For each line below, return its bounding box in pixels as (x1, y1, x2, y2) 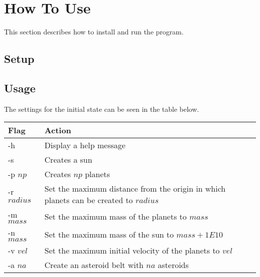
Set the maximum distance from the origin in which (44, 183, 226, 195)
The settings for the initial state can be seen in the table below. (4, 103, 199, 114)
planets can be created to (44, 194, 133, 206)
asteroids (157, 259, 189, 271)
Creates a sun (44, 154, 92, 166)
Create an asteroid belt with (44, 259, 144, 271)
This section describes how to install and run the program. (4, 26, 184, 37)
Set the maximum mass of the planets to (44, 210, 187, 222)
